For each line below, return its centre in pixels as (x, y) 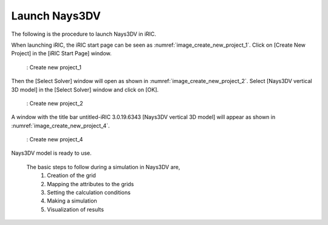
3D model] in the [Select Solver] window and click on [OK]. (85, 89)
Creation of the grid (72, 175)
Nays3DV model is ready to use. (52, 153)
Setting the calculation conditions (89, 193)
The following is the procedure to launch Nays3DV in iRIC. (84, 34)
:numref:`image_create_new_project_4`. (60, 126)
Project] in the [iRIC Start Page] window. (61, 53)
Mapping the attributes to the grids (91, 184)
